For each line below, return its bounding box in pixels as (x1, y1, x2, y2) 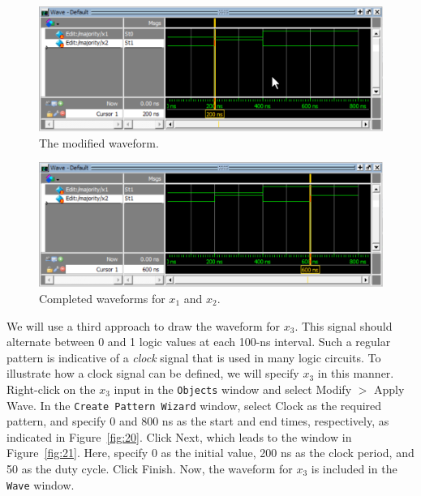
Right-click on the (6, 380, 96, 397)
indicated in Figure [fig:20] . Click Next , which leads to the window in (6, 428, 352, 445)
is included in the (311, 460, 397, 477)
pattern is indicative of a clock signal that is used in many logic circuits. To (6, 348, 381, 366)
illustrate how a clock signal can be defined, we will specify (6, 365, 299, 382)
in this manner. (317, 365, 394, 382)
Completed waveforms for (39, 289, 165, 306)
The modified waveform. (39, 134, 159, 151)
